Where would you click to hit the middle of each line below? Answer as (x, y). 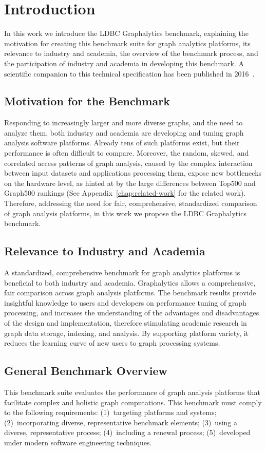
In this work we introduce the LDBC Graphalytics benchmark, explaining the (126, 33)
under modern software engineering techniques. (78, 442)
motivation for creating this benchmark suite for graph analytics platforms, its (127, 43)
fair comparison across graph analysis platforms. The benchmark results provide (130, 293)
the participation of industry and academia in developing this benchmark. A (124, 63)
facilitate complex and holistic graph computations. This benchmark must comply (133, 402)
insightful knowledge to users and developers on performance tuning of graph (125, 302)
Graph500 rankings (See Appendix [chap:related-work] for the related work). (125, 193)
